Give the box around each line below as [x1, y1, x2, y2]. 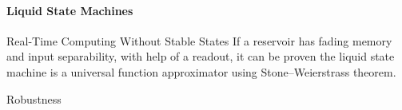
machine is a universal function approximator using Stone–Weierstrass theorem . [6, 63, 396, 80]
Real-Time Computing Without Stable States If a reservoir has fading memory [6, 32, 392, 49]
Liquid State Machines [6, 2, 133, 18]
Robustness [6, 90, 62, 107]
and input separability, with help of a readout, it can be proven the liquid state [6, 48, 395, 65]
